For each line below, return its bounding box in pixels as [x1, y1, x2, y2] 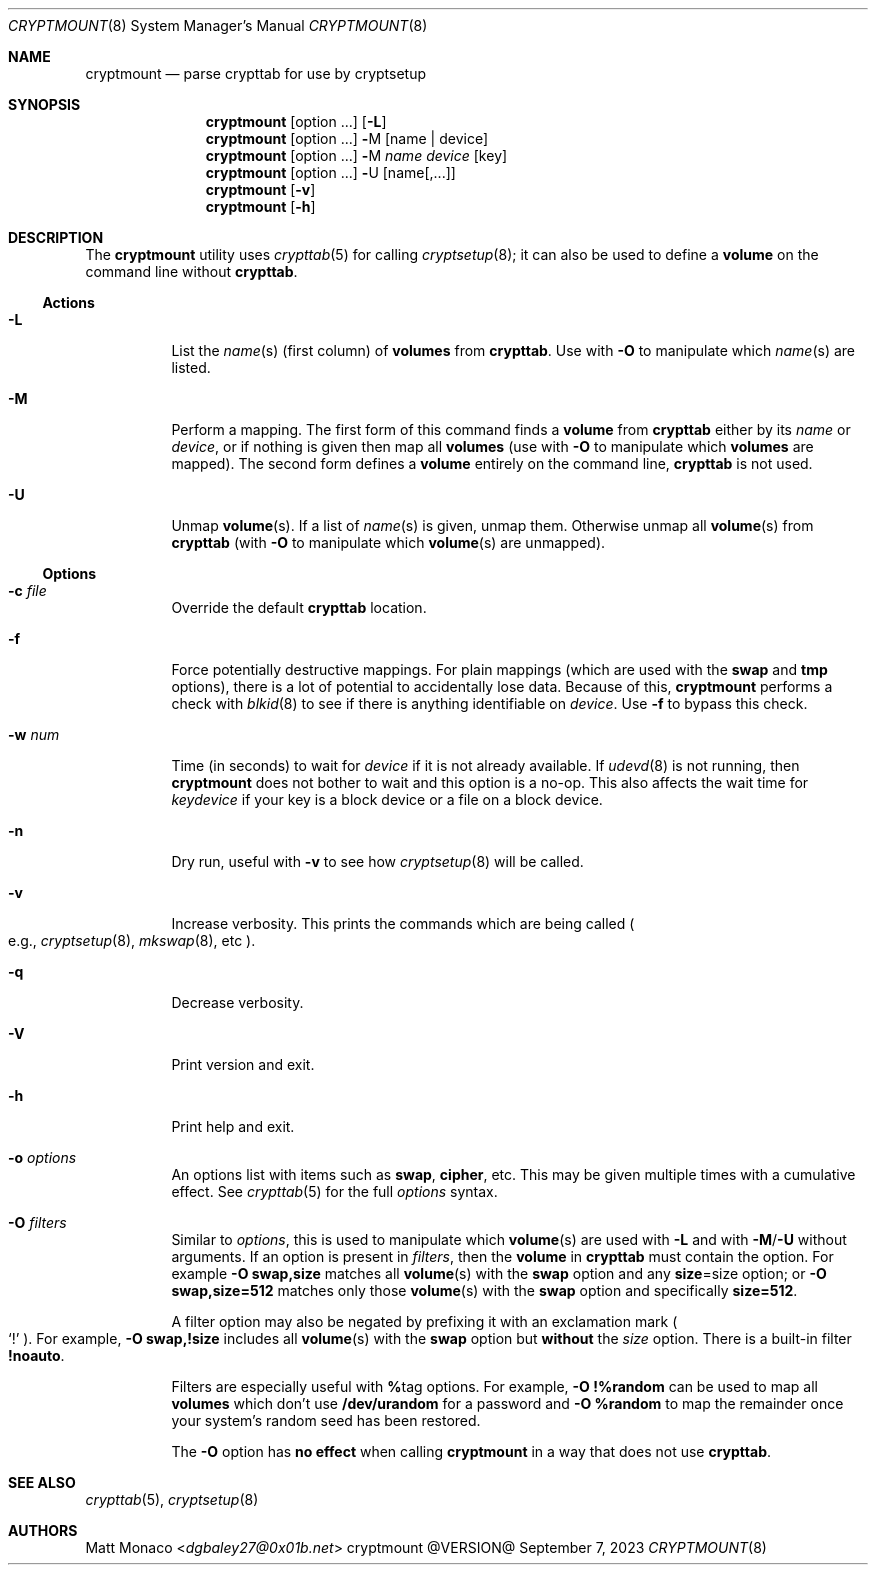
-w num [8, 726, 60, 743]
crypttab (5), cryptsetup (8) [85, 1491, 259, 1508]
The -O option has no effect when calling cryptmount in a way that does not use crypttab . [171, 1443, 772, 1460]
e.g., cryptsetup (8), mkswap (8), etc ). [8, 932, 256, 949]
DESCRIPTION [8, 229, 104, 246]
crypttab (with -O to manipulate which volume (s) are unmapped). [171, 534, 606, 551]
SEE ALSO [8, 1474, 76, 1491]
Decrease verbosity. [171, 994, 304, 1011]
